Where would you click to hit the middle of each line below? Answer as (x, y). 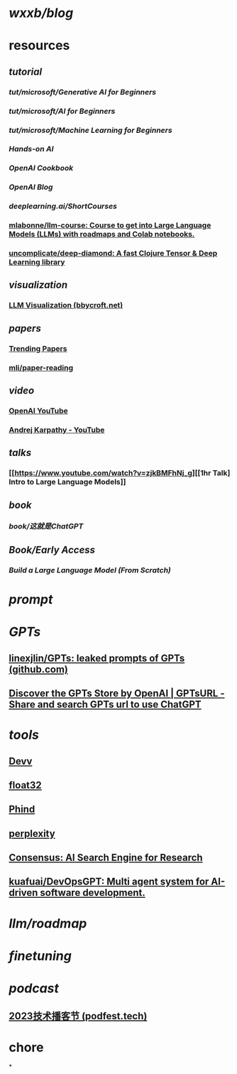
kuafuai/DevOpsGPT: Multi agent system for (109, 882)
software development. (93, 893)
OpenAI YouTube (39, 411)
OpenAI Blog (31, 188)
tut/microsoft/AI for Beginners (62, 111)
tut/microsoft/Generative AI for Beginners (83, 92)
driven (23, 893)
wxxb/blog (41, 13)
